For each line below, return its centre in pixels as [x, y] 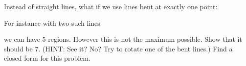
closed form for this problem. [47, 58]
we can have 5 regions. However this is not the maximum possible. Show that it [123, 39]
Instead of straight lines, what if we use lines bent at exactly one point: [111, 6]
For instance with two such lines [52, 23]
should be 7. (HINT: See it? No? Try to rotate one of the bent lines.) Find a [118, 48]
